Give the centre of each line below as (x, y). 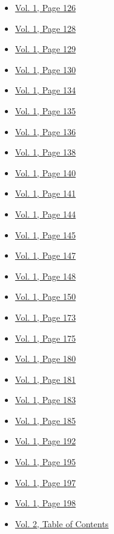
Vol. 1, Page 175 (45, 338)
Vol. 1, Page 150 (45, 296)
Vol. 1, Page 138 (45, 152)
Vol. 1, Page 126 (45, 7)
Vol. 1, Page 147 (45, 255)
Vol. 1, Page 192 (45, 441)
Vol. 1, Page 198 (45, 503)
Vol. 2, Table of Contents (62, 523)
